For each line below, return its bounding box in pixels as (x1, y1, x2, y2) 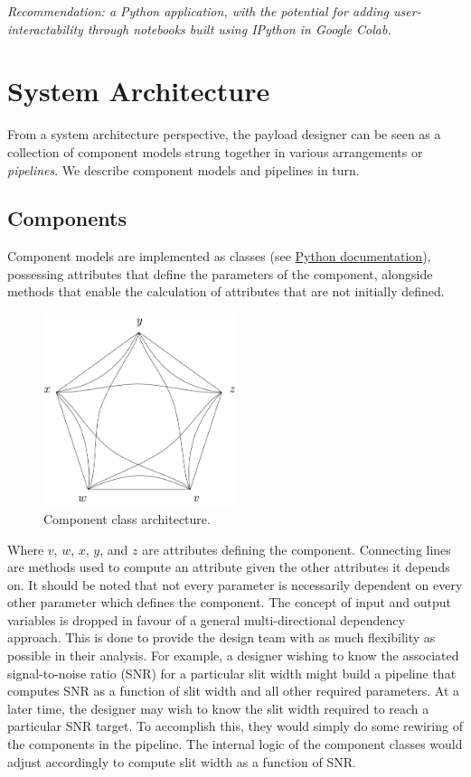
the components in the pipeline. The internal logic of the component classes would (7, 735, 463, 754)
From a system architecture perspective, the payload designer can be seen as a (7, 125, 441, 144)
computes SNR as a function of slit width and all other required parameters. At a (7, 681, 460, 700)
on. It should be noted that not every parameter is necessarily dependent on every (7, 575, 463, 594)
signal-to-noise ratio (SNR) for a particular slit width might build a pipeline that (7, 663, 457, 682)
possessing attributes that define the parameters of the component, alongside (7, 264, 433, 283)
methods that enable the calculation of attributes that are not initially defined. (7, 282, 445, 301)
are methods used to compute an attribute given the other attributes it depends (7, 557, 450, 576)
